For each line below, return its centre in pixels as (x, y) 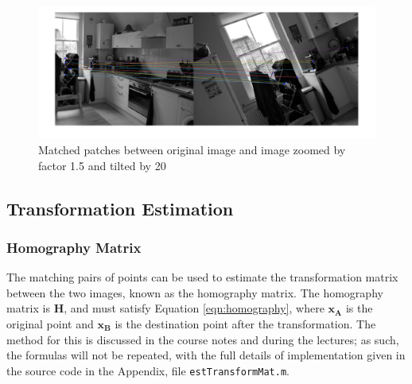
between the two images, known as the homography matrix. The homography (195, 292)
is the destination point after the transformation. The (245, 324)
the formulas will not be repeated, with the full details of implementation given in (206, 355)
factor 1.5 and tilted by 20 (102, 165)
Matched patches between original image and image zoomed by (192, 150)
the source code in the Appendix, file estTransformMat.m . (148, 370)
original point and (50, 324)
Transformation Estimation (120, 208)
